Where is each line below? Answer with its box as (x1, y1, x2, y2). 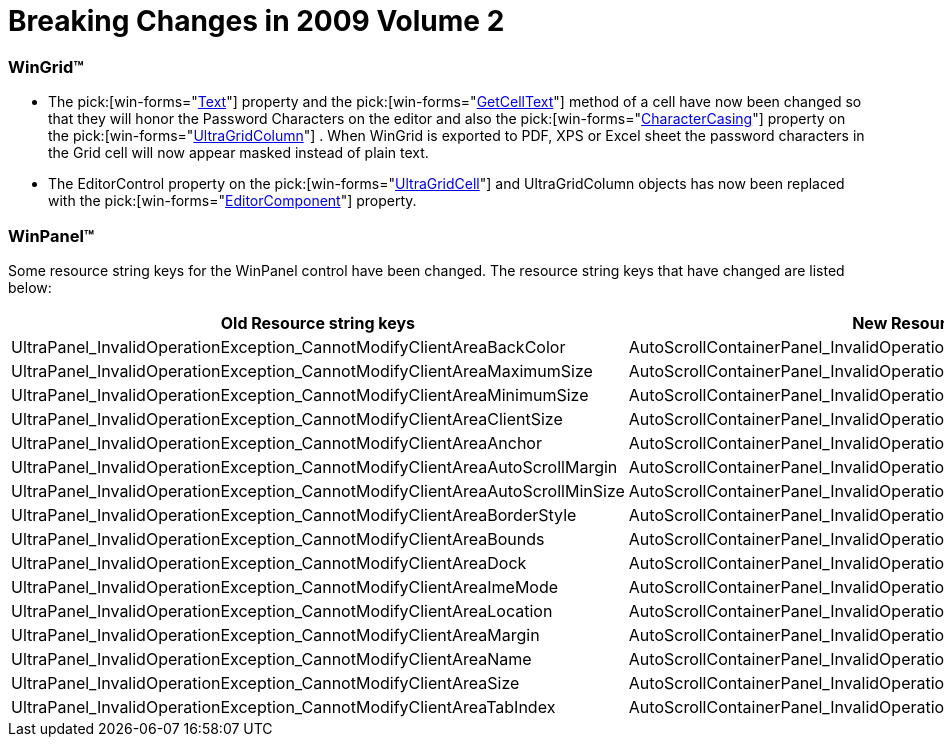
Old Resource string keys (220, 312, 416, 333)
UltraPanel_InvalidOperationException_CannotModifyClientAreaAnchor (11, 432, 542, 453)
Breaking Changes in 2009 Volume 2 (8, 4, 505, 38)
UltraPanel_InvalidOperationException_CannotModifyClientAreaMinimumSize (11, 384, 589, 405)
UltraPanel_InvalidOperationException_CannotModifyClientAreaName (11, 648, 532, 669)
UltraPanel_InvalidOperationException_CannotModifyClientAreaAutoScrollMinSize (11, 480, 625, 501)
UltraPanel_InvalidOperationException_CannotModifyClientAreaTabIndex (11, 696, 556, 717)
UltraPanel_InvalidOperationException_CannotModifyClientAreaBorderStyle (11, 504, 577, 525)
